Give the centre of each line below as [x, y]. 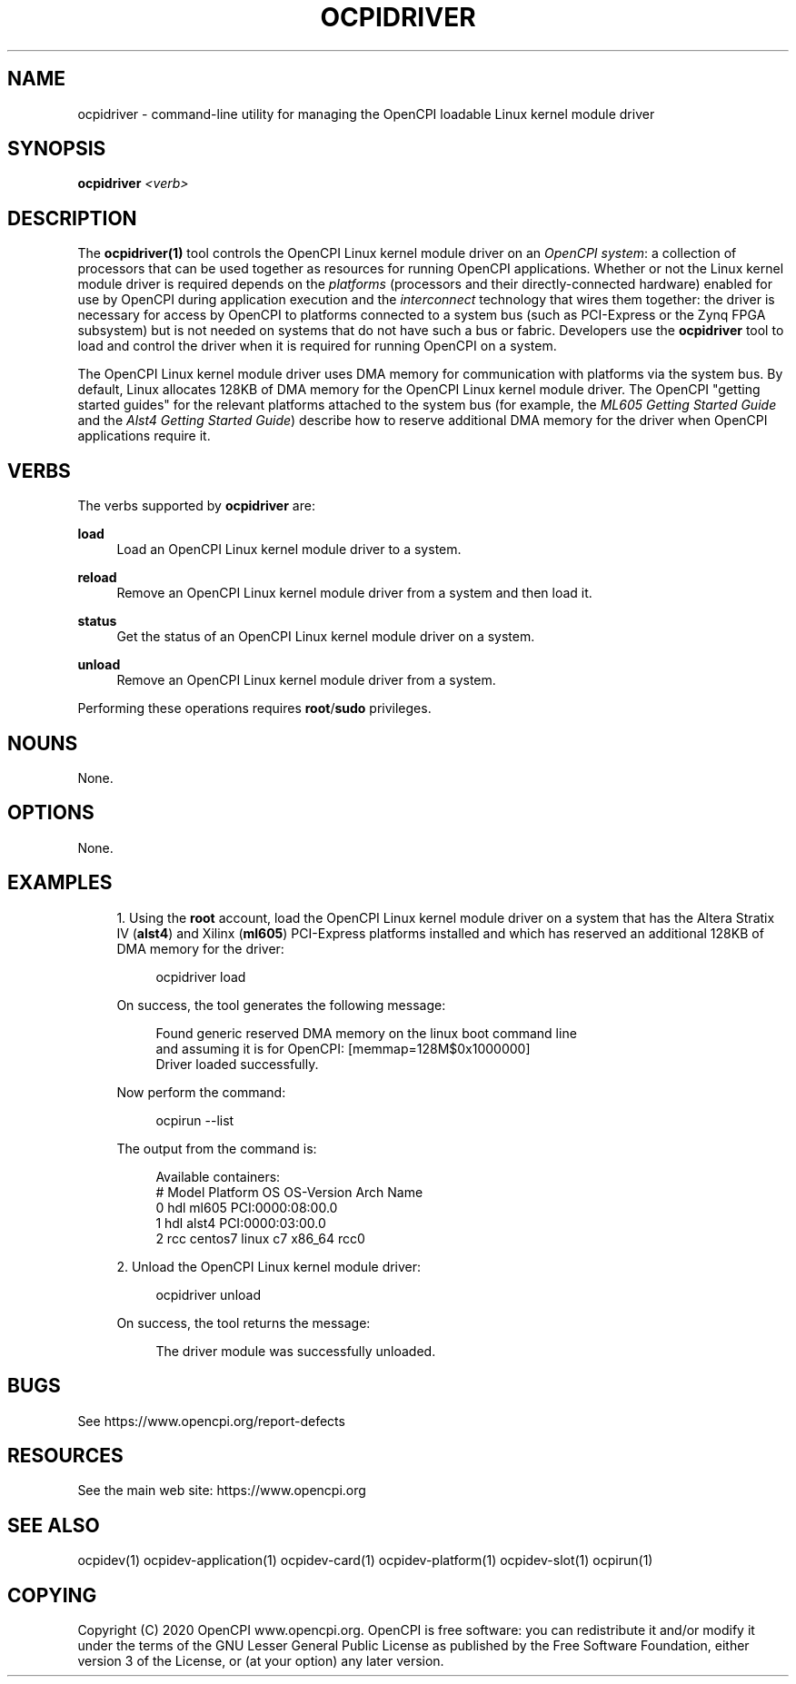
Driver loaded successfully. [237, 1064]
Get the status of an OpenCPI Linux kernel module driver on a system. [326, 637]
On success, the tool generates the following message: [281, 1005]
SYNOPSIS [57, 149]
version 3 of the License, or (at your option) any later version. [261, 1661]
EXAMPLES [60, 883]
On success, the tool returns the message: [244, 1322]
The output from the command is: [217, 1148]
